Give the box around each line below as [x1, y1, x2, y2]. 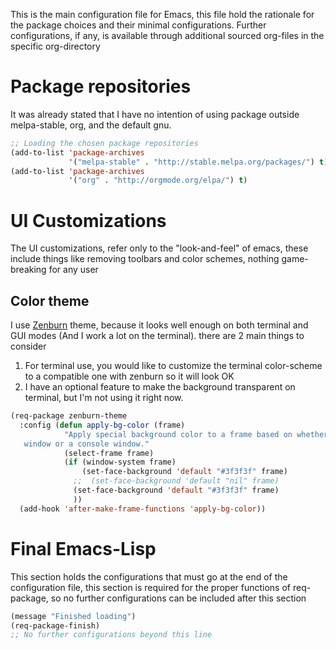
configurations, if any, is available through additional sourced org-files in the [10, 30, 325, 41]
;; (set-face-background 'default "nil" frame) [73, 476, 280, 486]
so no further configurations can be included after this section [50, 592, 307, 604]
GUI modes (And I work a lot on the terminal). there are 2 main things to [10, 330, 305, 342]
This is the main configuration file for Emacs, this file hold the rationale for [10, 9, 315, 20]
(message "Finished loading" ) [10, 611, 137, 621]
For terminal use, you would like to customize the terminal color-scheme [24, 360, 323, 372]
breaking [10, 264, 47, 276]
